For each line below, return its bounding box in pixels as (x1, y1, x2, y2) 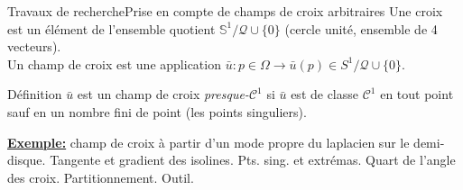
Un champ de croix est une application (7, 54, 221, 73)
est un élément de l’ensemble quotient (7, 19, 216, 38)
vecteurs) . (7, 37, 61, 56)
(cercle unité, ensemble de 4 (284, 19, 438, 38)
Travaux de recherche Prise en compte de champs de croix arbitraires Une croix (7, 2, 443, 20)
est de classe (291, 85, 359, 104)
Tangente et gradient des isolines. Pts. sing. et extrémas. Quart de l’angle (50, 150, 456, 169)
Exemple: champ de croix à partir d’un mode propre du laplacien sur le (7, 132, 410, 151)
